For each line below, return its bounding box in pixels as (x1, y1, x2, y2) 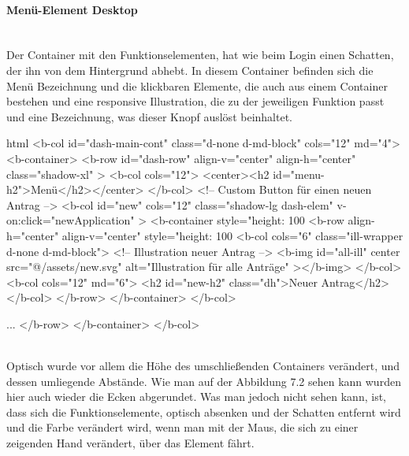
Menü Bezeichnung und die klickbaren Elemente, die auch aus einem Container (6, 77, 388, 94)
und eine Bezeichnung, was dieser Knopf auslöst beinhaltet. (6, 108, 292, 124)
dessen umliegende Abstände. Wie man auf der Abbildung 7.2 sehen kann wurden (6, 373, 401, 389)
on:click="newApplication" (6, 212, 135, 228)
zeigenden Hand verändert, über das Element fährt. (6, 435, 255, 451)
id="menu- (273, 165, 325, 182)
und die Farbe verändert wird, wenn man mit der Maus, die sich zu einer (6, 419, 359, 436)
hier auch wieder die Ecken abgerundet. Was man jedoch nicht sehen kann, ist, (6, 388, 386, 405)
